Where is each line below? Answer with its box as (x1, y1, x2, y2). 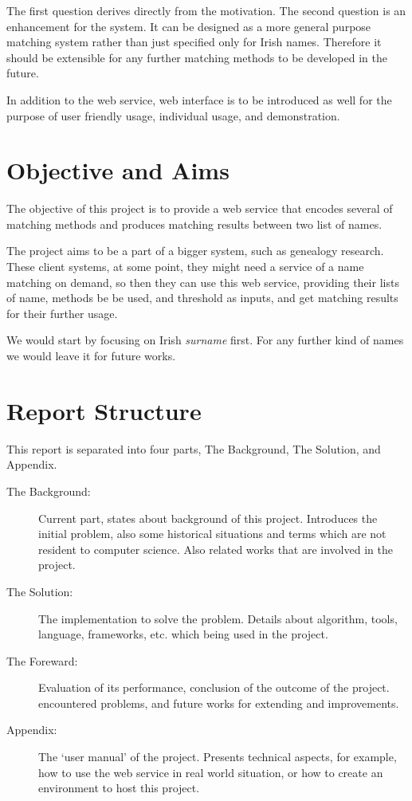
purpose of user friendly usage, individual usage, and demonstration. (6, 107, 340, 124)
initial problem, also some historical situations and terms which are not (38, 525, 386, 542)
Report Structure (6, 394, 202, 426)
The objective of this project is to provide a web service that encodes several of (6, 200, 393, 217)
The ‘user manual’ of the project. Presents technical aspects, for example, (38, 748, 397, 765)
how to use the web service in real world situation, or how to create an (38, 764, 383, 780)
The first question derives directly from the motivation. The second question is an (6, 2, 406, 18)
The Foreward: (6, 652, 78, 669)
